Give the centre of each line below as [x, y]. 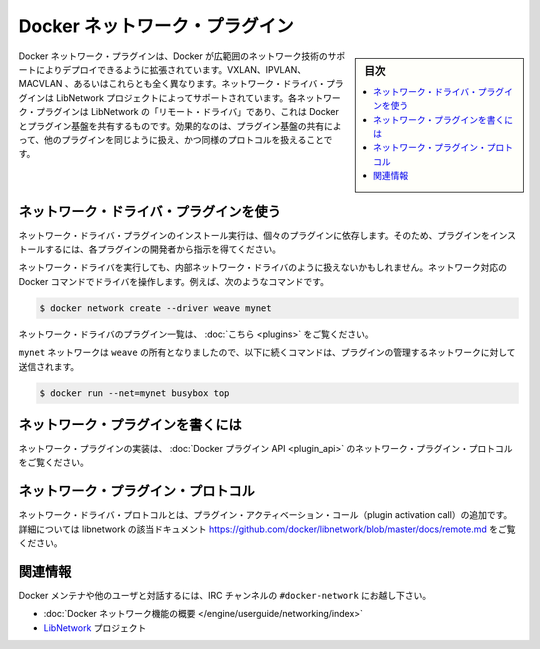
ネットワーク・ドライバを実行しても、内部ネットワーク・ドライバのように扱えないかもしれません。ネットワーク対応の [262, 267]
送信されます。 [49, 366]
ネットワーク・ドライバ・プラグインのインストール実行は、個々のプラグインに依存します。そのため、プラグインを [254, 235]
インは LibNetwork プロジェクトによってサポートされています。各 [162, 97]
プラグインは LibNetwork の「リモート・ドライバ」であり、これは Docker [187, 112]
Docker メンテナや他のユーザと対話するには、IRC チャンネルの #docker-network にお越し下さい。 [225, 596]
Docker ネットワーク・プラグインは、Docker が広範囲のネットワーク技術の [173, 56]
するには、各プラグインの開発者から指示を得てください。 [163, 249]
